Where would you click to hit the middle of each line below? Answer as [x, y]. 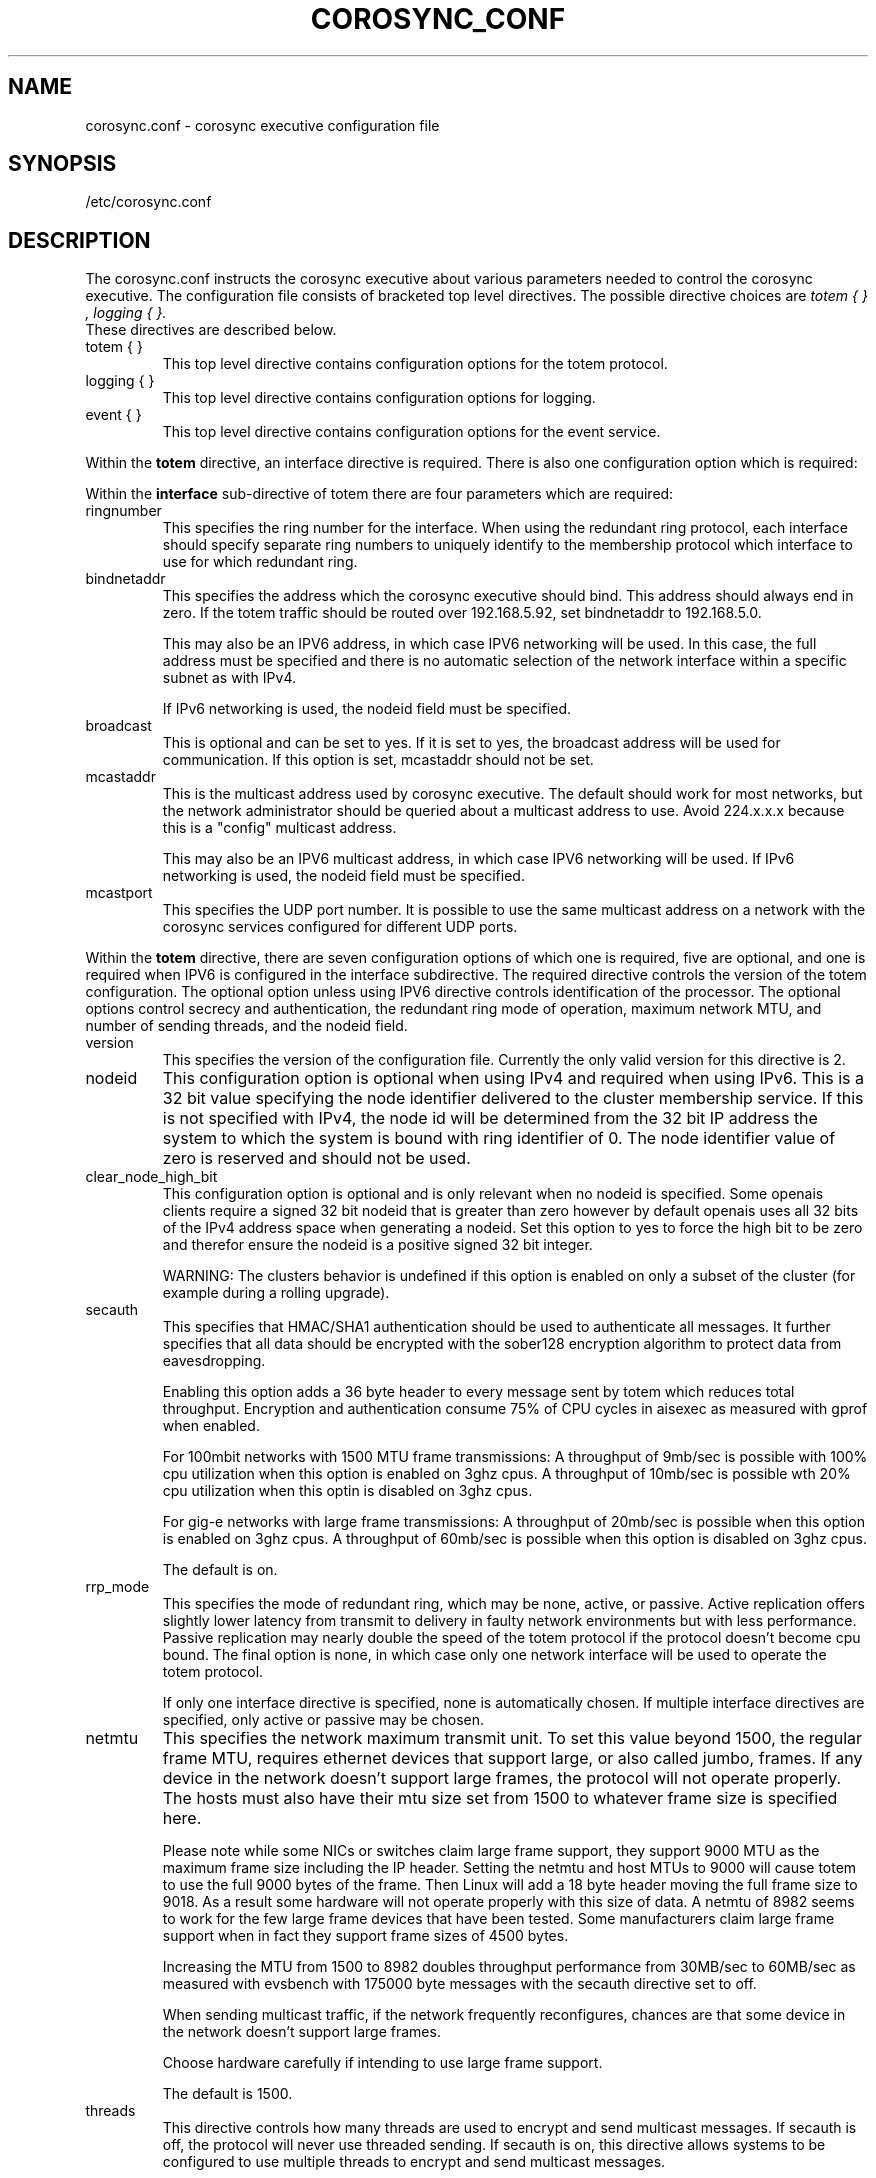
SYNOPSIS [62, 164]
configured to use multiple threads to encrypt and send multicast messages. [414, 2162]
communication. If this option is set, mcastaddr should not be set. [378, 760]
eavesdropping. [214, 1361]
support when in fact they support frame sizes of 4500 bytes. [365, 1936]
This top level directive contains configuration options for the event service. [411, 432]
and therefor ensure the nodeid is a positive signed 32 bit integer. [377, 1245]
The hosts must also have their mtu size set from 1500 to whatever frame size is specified [500, 1798]
